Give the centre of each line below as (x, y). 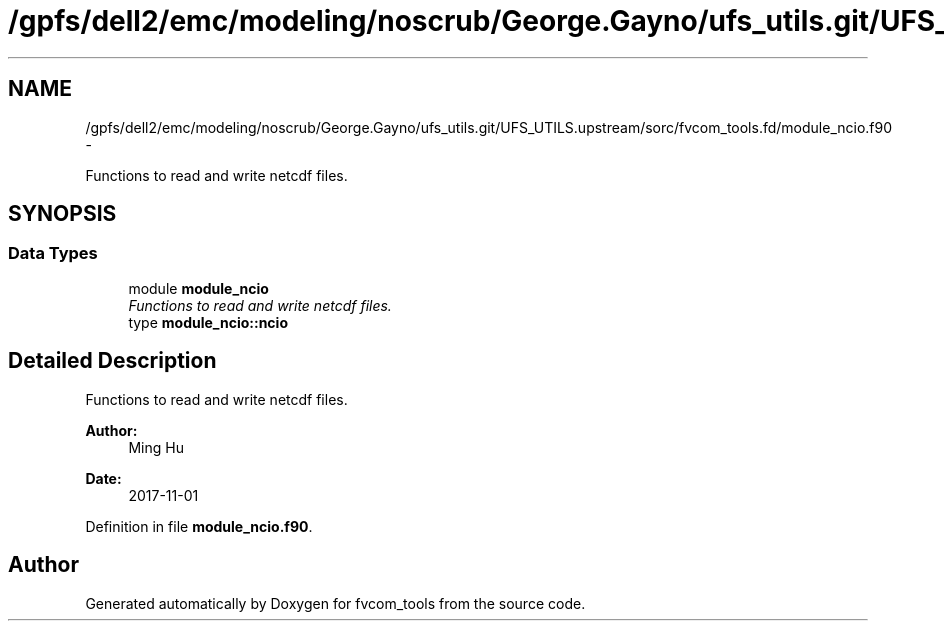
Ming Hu (156, 447)
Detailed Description (112, 361)
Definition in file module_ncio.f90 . (199, 526)
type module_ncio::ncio (208, 322)
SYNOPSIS (62, 214)
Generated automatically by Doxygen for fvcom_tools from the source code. (335, 603)
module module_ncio (198, 288)
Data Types (53, 253)
